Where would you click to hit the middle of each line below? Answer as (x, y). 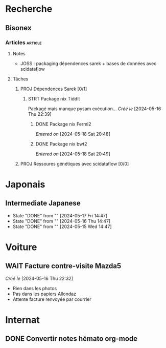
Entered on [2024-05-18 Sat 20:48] (73, 134)
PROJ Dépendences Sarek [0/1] (54, 89)
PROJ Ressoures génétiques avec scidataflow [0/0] (75, 163)
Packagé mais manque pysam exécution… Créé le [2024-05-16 (94, 109)
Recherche (29, 9)
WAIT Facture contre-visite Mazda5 (63, 266)
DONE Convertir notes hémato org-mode (72, 339)
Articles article (23, 43)
